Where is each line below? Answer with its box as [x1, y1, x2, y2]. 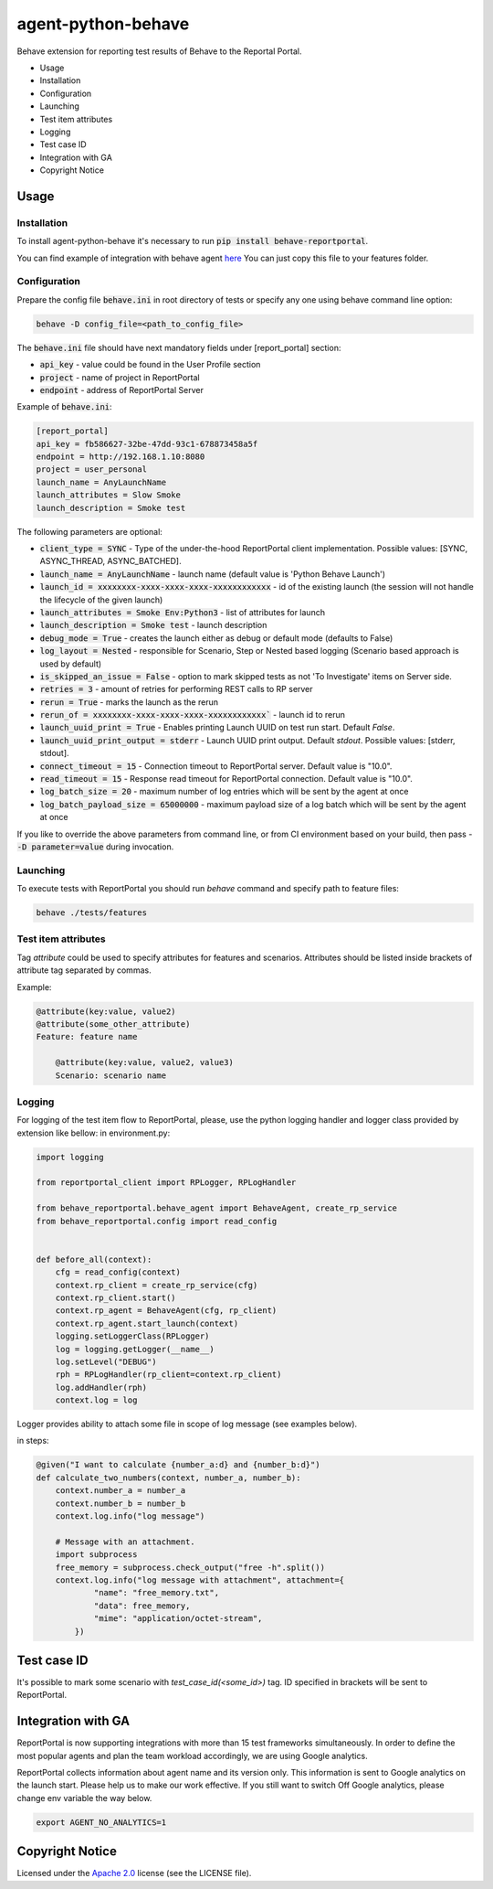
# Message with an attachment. [55, 1536, 195, 1547]
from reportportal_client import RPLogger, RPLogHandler [36, 1178, 297, 1188]
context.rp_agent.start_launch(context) [55, 1318, 239, 1329]
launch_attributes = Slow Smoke [36, 490, 182, 500]
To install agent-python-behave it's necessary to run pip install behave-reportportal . [16, 236, 369, 247]
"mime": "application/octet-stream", [93, 1614, 263, 1624]
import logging [36, 1152, 104, 1162]
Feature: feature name [36, 1031, 138, 1042]
